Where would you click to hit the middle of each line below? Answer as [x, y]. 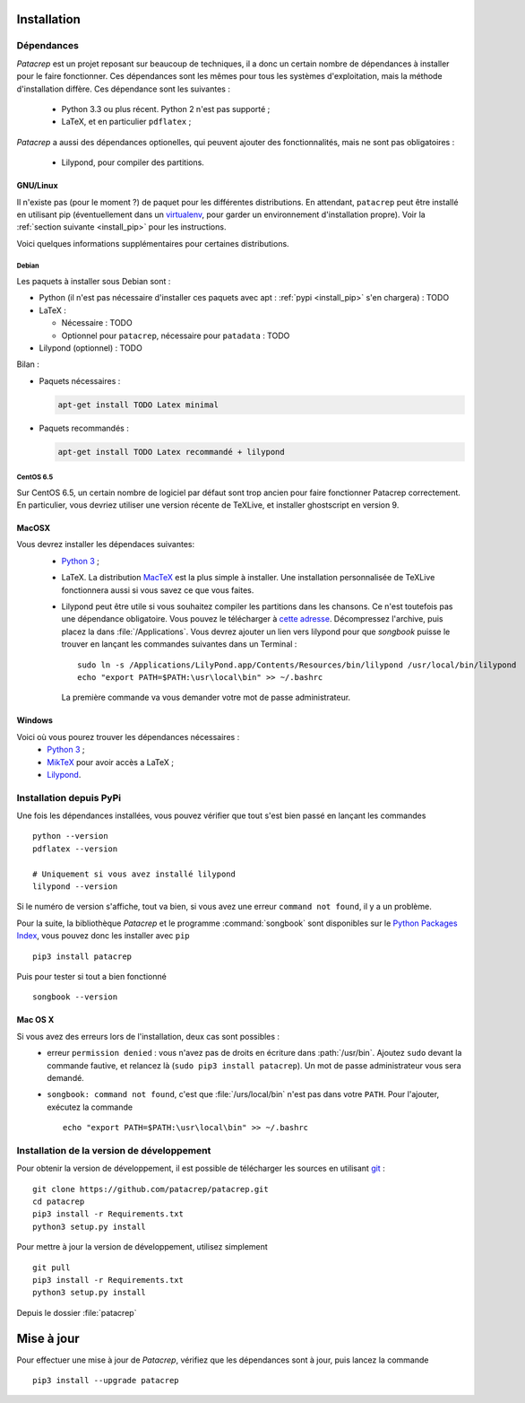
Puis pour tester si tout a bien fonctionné [92, 976]
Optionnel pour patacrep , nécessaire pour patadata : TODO [176, 335]
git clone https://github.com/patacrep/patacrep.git [151, 1189]
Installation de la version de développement [114, 1150]
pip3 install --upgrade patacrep [106, 1381]
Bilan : [28, 364]
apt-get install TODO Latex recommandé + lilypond [172, 452]
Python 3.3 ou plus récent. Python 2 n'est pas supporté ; [166, 109]
